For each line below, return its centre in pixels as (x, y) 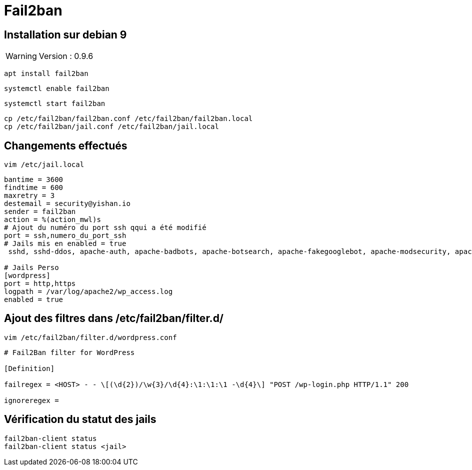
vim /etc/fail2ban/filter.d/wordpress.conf (90, 337)
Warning (21, 56)
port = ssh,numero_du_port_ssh (65, 236)
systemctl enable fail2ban (57, 89)
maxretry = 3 (29, 196)
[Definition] (29, 368)
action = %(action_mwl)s (52, 220)
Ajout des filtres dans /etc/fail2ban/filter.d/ (114, 318)
